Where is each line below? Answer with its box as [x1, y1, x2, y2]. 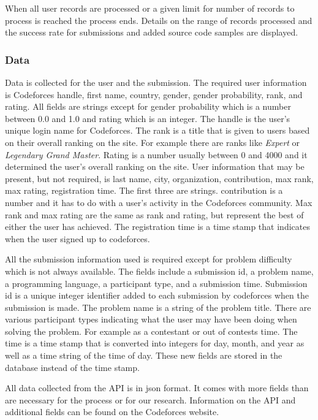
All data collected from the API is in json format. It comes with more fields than [5, 381, 309, 394]
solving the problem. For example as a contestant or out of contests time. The [5, 324, 298, 337]
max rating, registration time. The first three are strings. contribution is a [5, 184, 283, 197]
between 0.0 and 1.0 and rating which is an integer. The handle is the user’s [5, 112, 290, 124]
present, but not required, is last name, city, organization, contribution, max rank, [5, 172, 314, 185]
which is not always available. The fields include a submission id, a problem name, [5, 264, 314, 277]
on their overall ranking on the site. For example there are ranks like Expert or [5, 136, 300, 148]
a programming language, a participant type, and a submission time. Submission [5, 277, 308, 289]
